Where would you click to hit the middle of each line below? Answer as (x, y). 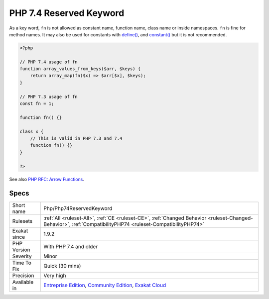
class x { (32, 131)
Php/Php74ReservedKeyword (78, 208)
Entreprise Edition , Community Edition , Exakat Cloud (105, 285)
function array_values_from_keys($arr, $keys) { (80, 69)
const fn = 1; (37, 104)
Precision (23, 276)
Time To (22, 263)
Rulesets (22, 221)
